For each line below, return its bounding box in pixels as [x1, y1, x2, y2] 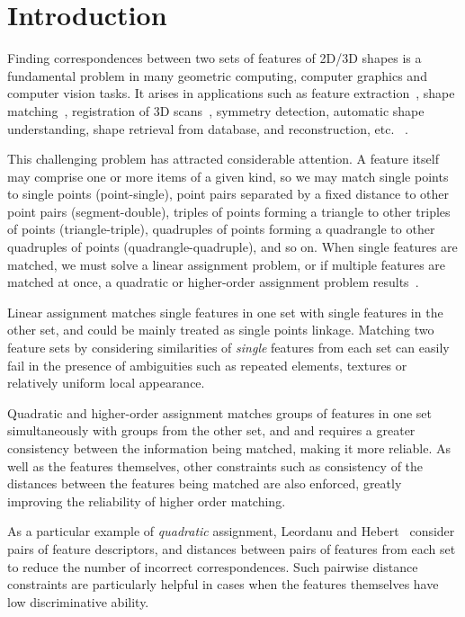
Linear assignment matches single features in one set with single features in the [7, 302, 443, 321]
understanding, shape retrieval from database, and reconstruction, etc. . [7, 119, 408, 138]
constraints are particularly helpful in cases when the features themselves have [7, 575, 439, 594]
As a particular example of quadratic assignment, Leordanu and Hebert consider [7, 522, 455, 541]
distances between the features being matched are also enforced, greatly [7, 474, 402, 493]
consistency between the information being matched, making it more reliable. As [7, 439, 452, 457]
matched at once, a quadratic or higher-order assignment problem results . [7, 273, 419, 291]
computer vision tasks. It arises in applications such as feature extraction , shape [7, 84, 455, 103]
